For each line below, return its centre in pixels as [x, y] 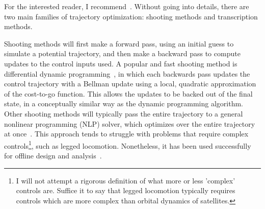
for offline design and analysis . [53, 155]
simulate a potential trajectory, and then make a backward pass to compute [122, 53]
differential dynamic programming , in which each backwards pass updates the [127, 73]
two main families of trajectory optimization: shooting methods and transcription [131, 16]
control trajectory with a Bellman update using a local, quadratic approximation [130, 84]
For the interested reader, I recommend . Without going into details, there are [127, 6]
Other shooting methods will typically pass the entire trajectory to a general [124, 113]
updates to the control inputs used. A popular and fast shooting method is [121, 63]
